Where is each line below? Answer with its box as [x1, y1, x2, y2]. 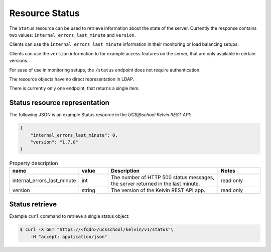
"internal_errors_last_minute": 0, [30, 132, 118, 138]
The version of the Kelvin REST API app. [110, 187, 206, 194]
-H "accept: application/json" [30, 234, 107, 239]
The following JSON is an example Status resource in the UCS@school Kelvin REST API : [9, 112, 191, 118]
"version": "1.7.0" [30, 139, 79, 145]
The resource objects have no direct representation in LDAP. [9, 76, 134, 82]
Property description [9, 159, 58, 166]
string [81, 187, 95, 194]
